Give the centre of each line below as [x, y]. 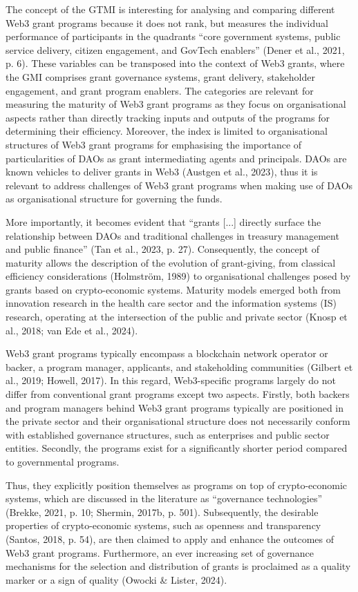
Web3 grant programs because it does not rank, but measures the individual [167, 22]
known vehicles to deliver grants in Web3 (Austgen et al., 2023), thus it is [162, 172]
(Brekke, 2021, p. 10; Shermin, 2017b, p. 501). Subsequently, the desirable [162, 512]
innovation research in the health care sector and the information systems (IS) [171, 303]
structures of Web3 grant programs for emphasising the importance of [154, 144]
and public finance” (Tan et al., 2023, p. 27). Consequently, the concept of [162, 249]
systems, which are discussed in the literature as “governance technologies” [164, 498]
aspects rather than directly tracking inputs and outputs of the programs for [168, 117]
